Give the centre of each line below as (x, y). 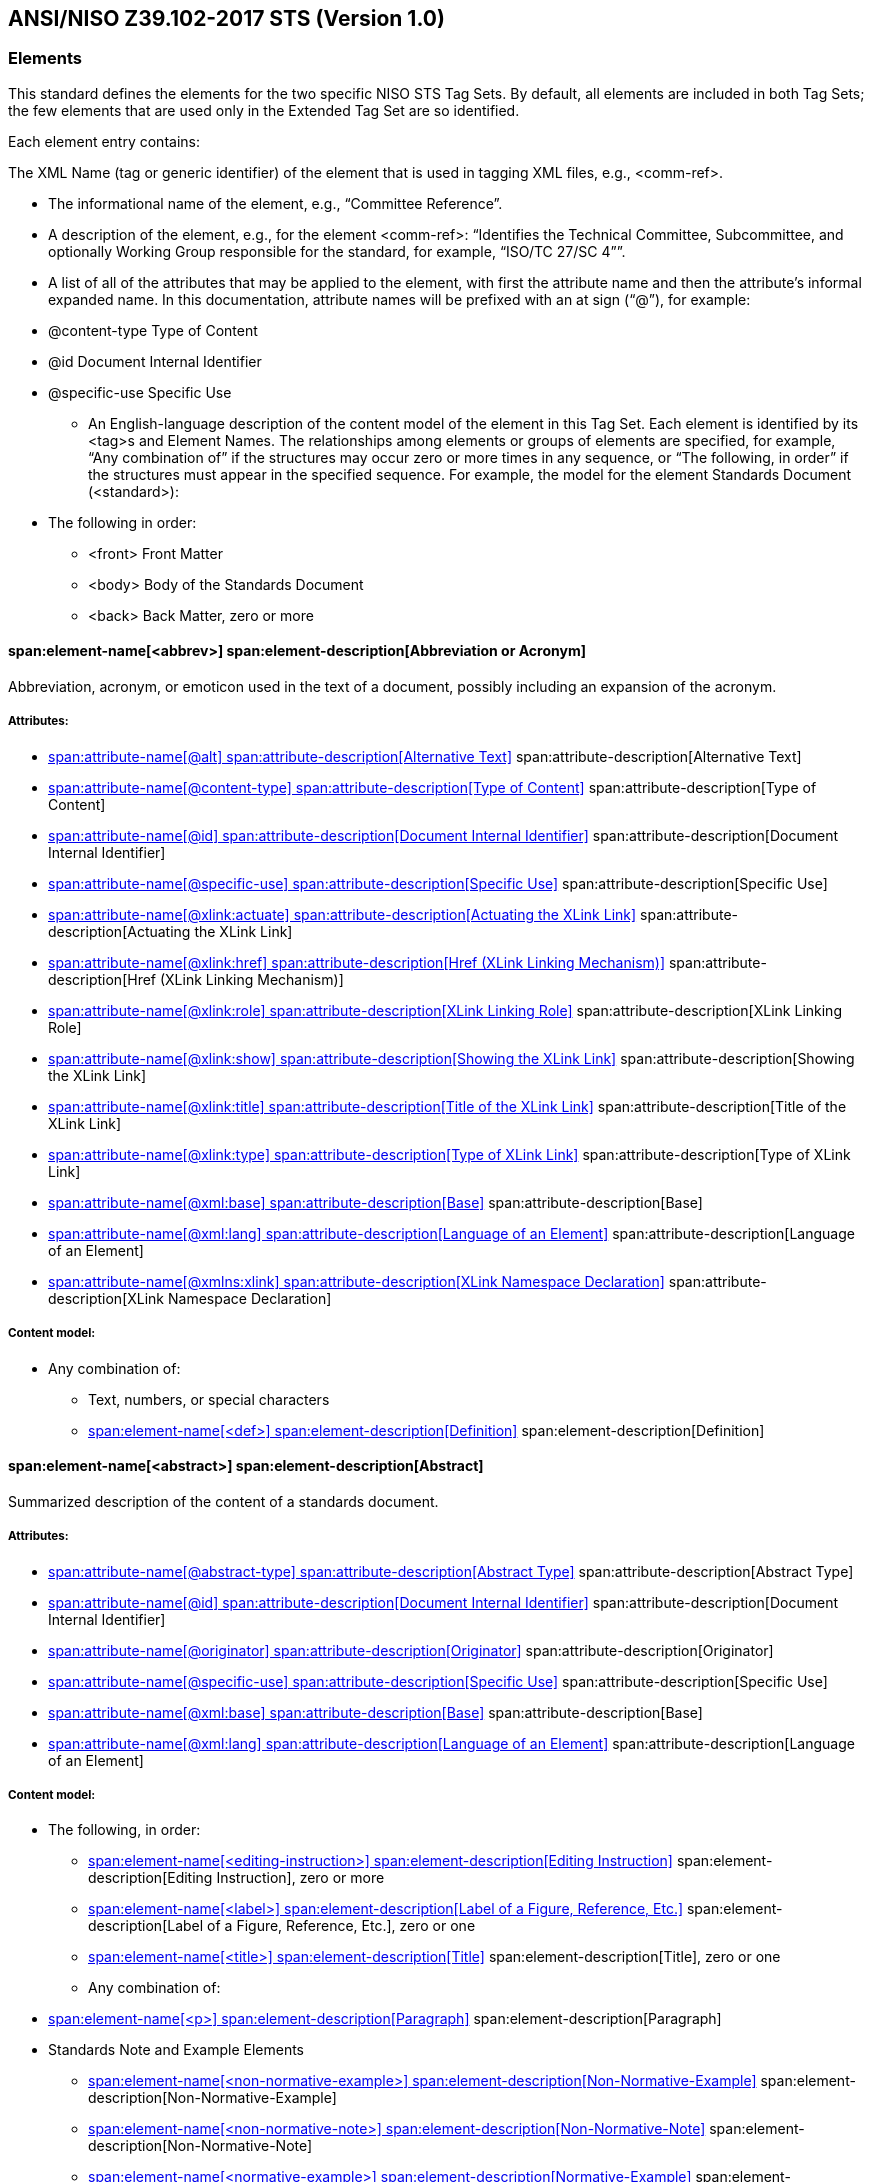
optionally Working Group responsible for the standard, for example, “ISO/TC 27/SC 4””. (337, 251)
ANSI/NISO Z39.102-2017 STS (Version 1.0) (226, 18)
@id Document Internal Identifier (155, 361)
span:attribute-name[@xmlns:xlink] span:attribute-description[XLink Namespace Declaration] (356, 1281)
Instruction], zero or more (300, 1878)
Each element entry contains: (104, 141)
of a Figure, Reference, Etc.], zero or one (341, 1926)
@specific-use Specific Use (140, 392)
